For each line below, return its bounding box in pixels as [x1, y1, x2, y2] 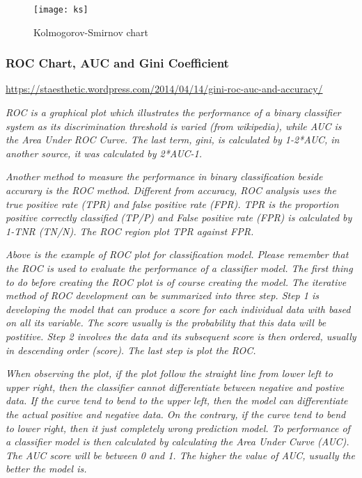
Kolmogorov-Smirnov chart [33, 24, 149, 39]
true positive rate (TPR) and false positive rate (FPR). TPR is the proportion [6, 196, 339, 211]
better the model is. [6, 461, 87, 476]
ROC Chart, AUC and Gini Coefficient [6, 54, 229, 72]
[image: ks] [33, 5, 88, 15]
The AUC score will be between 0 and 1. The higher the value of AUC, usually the [6, 447, 355, 462]
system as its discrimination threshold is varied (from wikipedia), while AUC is [6, 118, 342, 133]
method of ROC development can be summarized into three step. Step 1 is [6, 288, 319, 303]
